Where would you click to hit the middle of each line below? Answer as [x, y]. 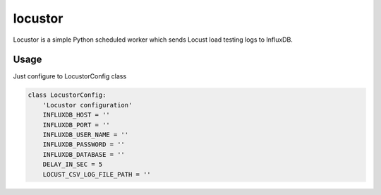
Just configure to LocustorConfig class [70, 76]
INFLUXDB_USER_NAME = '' [86, 135]
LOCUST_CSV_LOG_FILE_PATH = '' [97, 174]
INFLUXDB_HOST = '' [77, 115]
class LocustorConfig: [67, 95]
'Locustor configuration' [87, 105]
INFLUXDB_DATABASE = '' [84, 154]
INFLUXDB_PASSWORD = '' [84, 144]
